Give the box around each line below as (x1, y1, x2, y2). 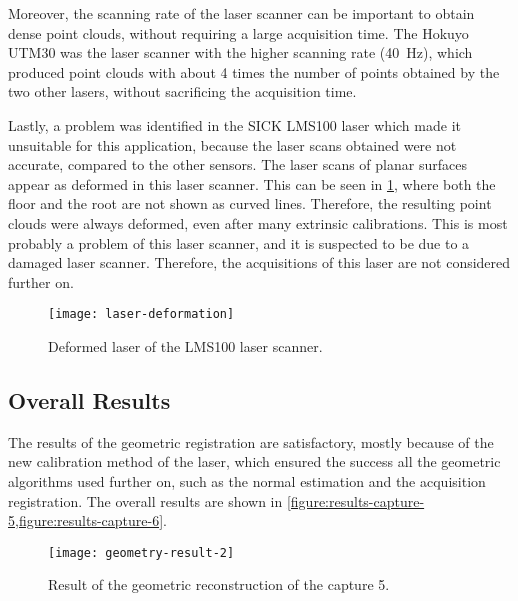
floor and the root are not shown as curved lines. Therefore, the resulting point (8, 193, 492, 214)
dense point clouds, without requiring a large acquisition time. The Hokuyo (8, 22, 469, 43)
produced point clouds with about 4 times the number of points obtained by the (8, 61, 500, 82)
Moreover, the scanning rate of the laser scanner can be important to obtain (8, 3, 475, 23)
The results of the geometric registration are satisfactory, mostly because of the (8, 431, 494, 452)
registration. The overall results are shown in (8, 490, 283, 511)
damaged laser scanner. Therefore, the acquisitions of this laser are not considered (8, 252, 511, 273)
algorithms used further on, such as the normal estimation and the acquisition (8, 470, 486, 491)
